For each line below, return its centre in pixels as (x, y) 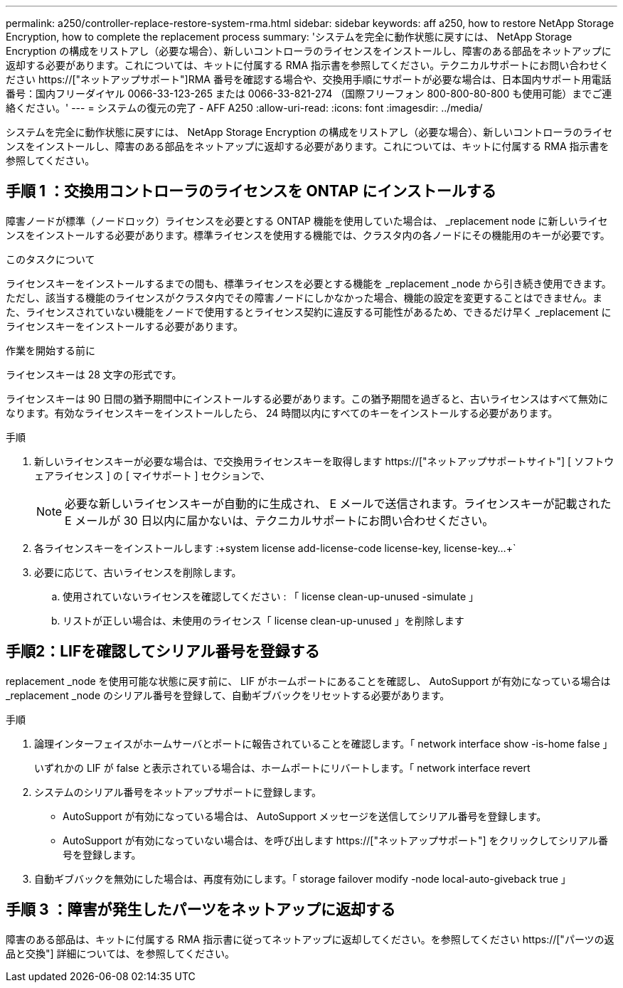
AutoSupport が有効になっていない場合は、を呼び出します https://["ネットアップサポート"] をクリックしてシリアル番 (335, 840)
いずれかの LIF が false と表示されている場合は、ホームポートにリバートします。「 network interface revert (282, 767)
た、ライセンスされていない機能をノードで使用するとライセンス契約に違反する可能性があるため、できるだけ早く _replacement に (309, 312)
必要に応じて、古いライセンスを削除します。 (138, 572)
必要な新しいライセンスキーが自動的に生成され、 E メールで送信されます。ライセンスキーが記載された (338, 503)
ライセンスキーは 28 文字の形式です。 (94, 374)
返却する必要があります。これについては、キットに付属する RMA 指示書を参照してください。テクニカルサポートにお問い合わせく (308, 65)
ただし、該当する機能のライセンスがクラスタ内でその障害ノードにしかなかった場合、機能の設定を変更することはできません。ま (304, 297)
